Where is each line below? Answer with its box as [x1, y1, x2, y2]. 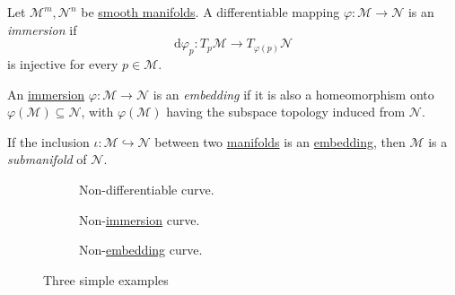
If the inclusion [7, 132, 90, 151]
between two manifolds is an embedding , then [154, 132, 406, 151]
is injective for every [7, 54, 118, 73]
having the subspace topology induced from [166, 102, 406, 121]
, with [81, 102, 114, 121]
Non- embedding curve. [79, 240, 203, 259]
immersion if [7, 20, 77, 39]
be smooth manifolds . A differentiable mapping [81, 3, 340, 21]
